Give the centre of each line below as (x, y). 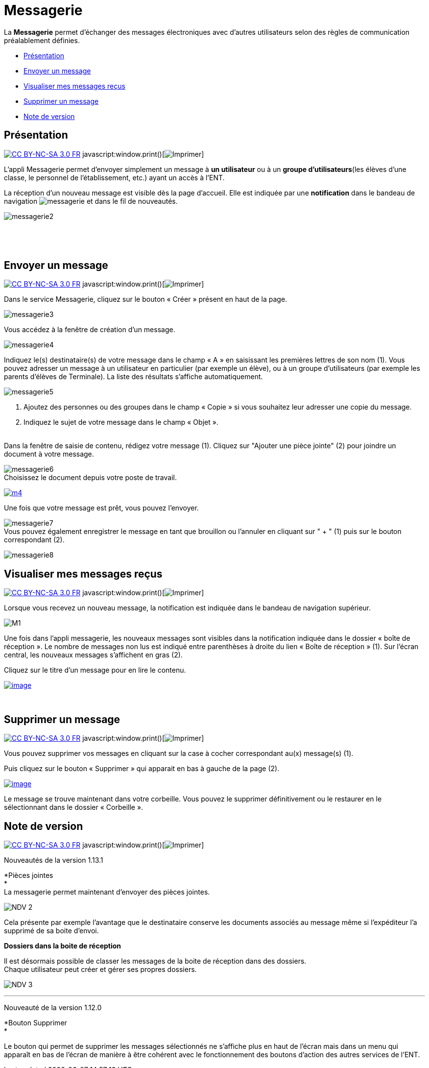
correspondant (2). (34, 540)
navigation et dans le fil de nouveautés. (91, 201)
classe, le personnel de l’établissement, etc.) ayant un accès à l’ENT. (114, 177)
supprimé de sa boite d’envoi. (51, 930)
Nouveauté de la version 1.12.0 (53, 1007)
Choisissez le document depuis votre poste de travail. (90, 478)
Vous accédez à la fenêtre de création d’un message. (90, 330)
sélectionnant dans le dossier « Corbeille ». (74, 807)
